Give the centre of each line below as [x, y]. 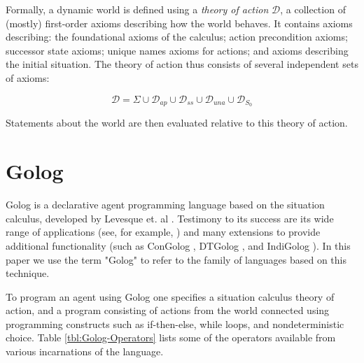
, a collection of [313, 9]
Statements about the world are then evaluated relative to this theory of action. [177, 123]
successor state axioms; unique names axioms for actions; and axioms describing [177, 50]
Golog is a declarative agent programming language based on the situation [165, 205]
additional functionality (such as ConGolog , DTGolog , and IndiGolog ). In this [178, 245]
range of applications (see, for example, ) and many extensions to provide [163, 232]
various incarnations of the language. [85, 351]
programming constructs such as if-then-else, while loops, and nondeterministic [175, 323]
